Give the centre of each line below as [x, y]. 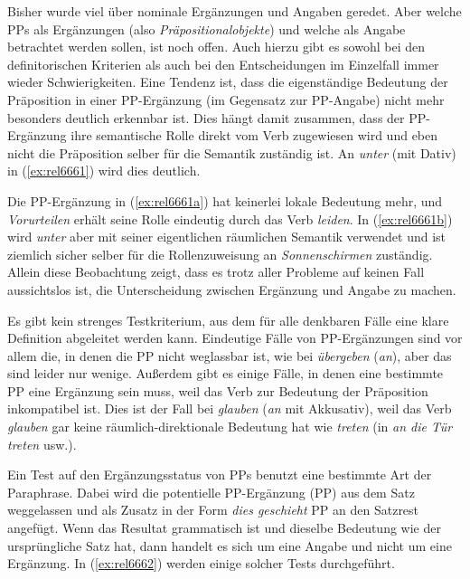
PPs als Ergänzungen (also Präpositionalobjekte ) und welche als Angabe [207, 28]
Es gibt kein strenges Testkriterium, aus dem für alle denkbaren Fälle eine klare [228, 320]
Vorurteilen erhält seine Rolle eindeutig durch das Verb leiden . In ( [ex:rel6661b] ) [230, 218]
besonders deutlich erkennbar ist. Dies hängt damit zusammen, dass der [206, 117]
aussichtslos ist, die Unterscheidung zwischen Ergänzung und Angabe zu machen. [232, 289]
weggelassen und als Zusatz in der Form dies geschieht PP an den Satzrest [213, 510]
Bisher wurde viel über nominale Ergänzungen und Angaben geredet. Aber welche [235, 11]
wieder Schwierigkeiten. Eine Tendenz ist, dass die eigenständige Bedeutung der [228, 82]
